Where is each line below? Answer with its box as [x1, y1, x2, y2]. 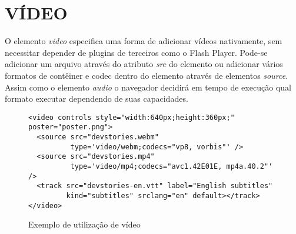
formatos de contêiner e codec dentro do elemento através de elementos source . [5, 69, 288, 81]
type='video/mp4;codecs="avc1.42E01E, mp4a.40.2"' [70, 162, 273, 171]
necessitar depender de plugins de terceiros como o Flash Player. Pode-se [5, 46, 268, 58]
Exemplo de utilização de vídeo [28, 218, 141, 230]
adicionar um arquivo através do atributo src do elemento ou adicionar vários [5, 58, 283, 70]
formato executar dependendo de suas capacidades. [5, 92, 188, 105]
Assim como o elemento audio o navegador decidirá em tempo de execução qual [5, 81, 291, 93]
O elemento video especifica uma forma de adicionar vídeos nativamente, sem [5, 35, 282, 47]
